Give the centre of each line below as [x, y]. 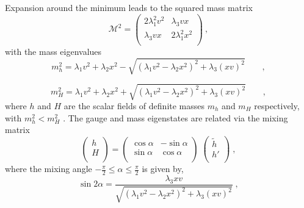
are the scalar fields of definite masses [134, 106]
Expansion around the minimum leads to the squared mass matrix [129, 7]
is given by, [163, 169]
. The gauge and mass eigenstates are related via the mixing [176, 117]
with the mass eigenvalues [53, 52]
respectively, [277, 106]
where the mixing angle [49, 169]
